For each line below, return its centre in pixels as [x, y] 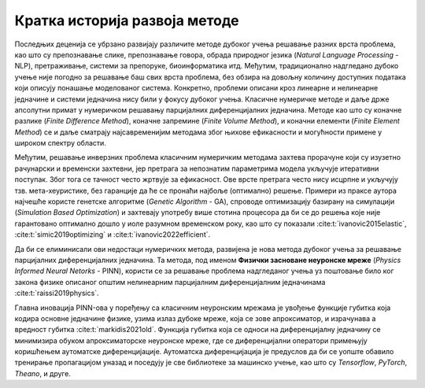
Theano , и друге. [42, 373]
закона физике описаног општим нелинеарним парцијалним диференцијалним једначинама [170, 282]
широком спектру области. [60, 143]
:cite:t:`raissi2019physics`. [57, 293]
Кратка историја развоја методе [127, 20]
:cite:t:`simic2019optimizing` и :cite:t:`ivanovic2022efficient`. [113, 235]
